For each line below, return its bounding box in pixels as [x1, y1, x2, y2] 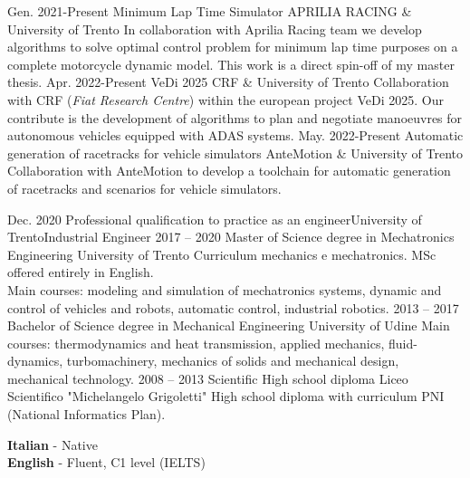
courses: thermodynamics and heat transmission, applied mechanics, [7, 333, 385, 352]
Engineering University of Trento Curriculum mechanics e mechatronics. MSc [7, 244, 436, 263]
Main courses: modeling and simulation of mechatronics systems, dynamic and [7, 280, 442, 299]
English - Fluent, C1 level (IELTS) [7, 453, 206, 472]
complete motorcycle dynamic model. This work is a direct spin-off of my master [7, 54, 455, 73]
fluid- [388, 333, 417, 352]
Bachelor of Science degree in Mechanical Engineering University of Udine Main [7, 316, 450, 335]
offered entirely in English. [7, 263, 154, 282]
